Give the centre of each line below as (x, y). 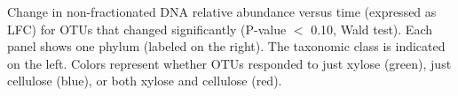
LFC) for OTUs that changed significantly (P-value (147, 29)
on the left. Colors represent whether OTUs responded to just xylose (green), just (229, 63)
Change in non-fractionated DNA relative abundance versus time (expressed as (222, 11)
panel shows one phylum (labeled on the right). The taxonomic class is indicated (226, 46)
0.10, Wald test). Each (372, 29)
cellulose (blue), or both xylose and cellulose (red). (145, 81)
